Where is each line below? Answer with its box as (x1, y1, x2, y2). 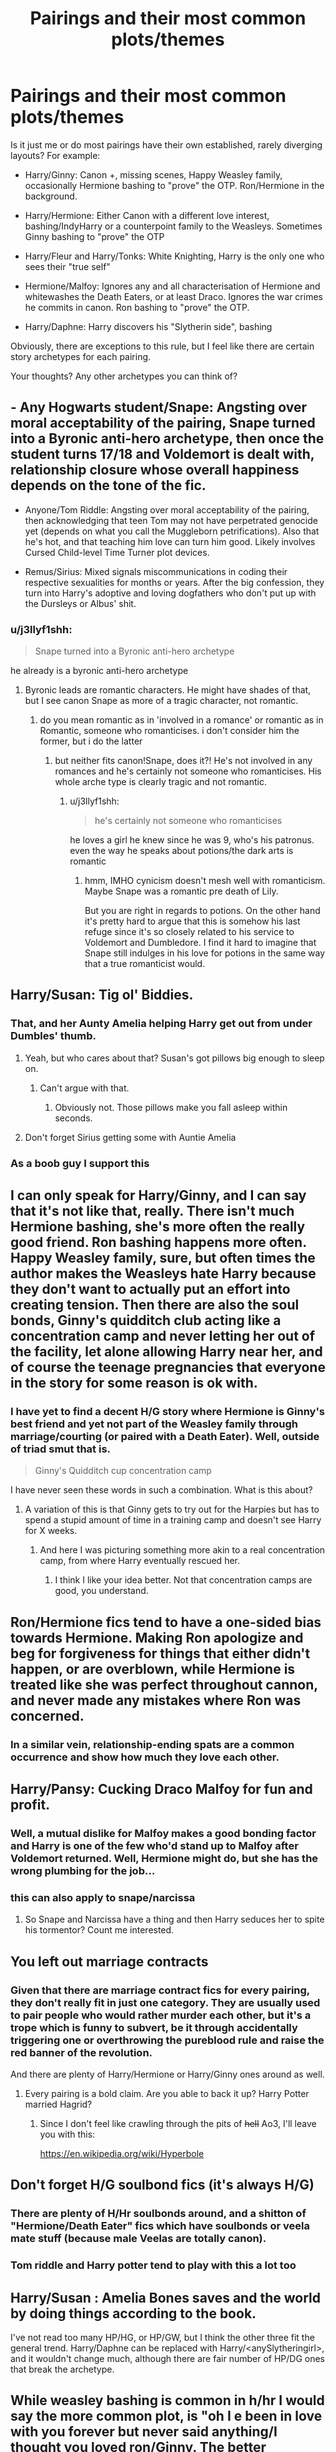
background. (24, 190, 78, 202)
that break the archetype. (10, 2363, 115, 2375)
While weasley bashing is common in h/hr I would (10, 2392, 325, 2409)
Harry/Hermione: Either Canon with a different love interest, (24, 209, 270, 221)
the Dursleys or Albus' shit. (24, 597, 137, 609)
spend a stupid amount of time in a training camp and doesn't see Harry (24, 1514, 322, 1526)
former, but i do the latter (39, 735, 143, 747)
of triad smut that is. (10, 1442, 112, 1456)
